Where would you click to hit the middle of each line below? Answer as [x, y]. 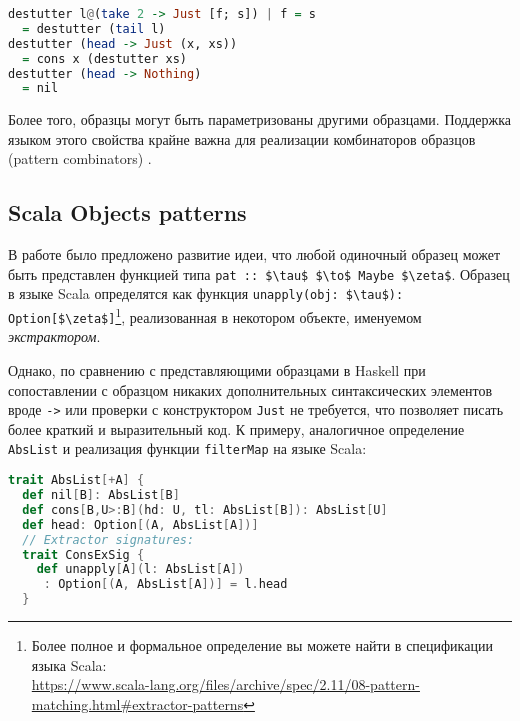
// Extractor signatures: [108, 539]
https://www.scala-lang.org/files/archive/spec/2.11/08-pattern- [225, 684]
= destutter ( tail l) [94, 28]
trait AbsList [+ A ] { [76, 480]
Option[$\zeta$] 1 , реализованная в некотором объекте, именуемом [215, 315]
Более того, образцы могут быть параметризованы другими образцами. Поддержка [260, 119]
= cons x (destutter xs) [104, 58]
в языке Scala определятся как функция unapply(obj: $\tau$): [206, 293]
